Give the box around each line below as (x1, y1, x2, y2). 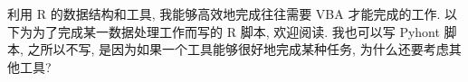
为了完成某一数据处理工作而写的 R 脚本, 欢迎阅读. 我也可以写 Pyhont (32, 22, 440, 41)
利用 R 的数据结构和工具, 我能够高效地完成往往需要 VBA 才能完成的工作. (7, 5, 441, 23)
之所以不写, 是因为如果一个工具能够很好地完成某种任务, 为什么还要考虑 (27, 40, 449, 59)
